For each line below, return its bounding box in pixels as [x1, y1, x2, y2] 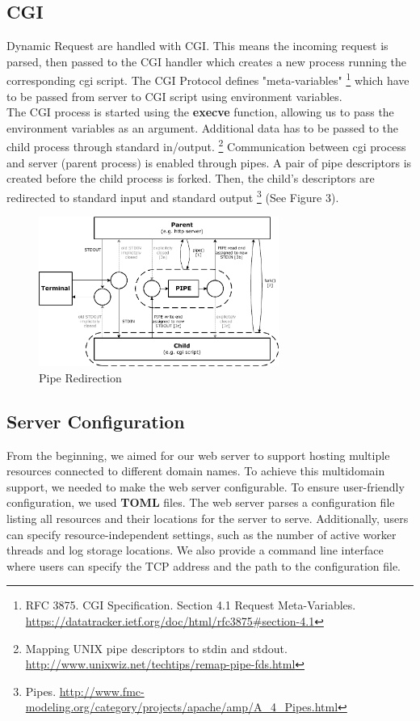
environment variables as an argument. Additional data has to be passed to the [6, 119, 399, 136]
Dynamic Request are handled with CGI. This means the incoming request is [6, 37, 388, 54]
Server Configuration [6, 408, 185, 433]
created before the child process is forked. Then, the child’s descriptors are [6, 170, 375, 187]
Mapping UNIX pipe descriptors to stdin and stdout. [25, 639, 288, 656]
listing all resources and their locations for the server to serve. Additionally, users [6, 509, 409, 526]
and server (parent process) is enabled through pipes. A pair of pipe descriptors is [6, 154, 412, 171]
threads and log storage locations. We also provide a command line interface [6, 542, 384, 559]
